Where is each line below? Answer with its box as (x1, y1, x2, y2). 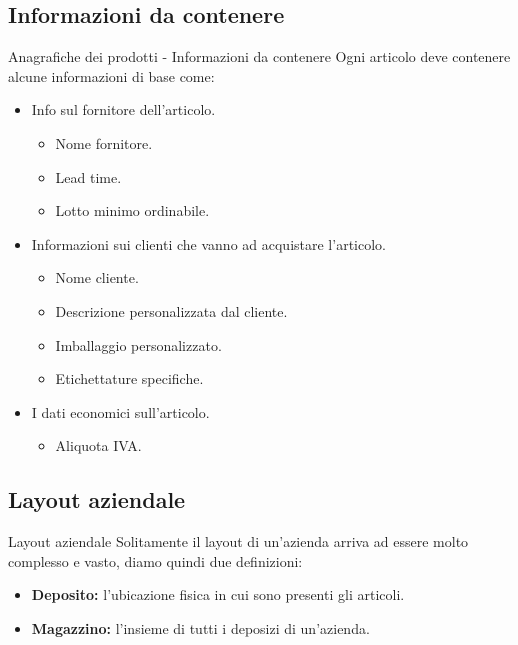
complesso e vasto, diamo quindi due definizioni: (8, 550, 303, 571)
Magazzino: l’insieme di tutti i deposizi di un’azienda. (31, 617, 370, 638)
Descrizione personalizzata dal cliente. (55, 300, 288, 321)
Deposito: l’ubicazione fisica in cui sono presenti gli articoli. (31, 584, 405, 605)
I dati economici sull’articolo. (31, 401, 210, 422)
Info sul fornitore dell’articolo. (31, 99, 216, 120)
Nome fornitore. (55, 132, 153, 153)
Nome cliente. (55, 267, 139, 288)
